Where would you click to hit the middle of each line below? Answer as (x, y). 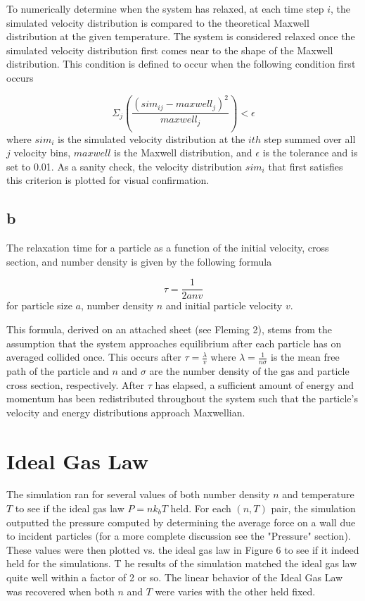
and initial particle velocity (224, 305)
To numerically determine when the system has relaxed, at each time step (165, 8)
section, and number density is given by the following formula (139, 261)
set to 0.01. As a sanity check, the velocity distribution (124, 166)
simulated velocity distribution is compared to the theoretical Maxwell (158, 22)
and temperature (318, 494)
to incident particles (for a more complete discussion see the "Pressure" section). (179, 536)
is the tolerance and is (310, 153)
